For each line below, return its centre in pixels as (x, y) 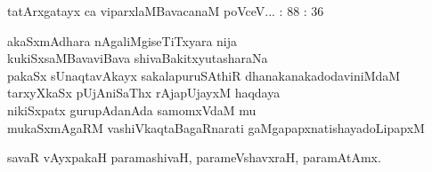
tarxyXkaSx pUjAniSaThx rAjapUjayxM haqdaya (144, 93)
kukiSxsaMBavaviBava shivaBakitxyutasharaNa (138, 58)
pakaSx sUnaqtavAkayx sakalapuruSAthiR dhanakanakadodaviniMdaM (204, 75)
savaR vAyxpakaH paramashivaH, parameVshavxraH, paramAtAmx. (194, 157)
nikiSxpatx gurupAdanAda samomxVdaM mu (132, 109)
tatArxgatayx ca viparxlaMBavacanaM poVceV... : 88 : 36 (166, 11)
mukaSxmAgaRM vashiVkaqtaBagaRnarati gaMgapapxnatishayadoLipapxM (216, 127)
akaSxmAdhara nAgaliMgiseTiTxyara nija (122, 40)
